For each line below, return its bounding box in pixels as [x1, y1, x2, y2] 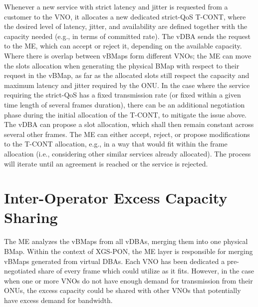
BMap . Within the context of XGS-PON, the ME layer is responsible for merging [4, 246, 253, 256]
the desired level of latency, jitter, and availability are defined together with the [4, 21, 248, 31]
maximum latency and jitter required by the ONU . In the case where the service [4, 79, 250, 90]
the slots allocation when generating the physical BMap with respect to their [4, 60, 240, 70]
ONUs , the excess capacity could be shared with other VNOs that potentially [4, 285, 241, 295]
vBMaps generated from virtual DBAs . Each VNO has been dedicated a [4, 255, 225, 266]
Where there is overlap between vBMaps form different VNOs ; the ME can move [4, 50, 252, 60]
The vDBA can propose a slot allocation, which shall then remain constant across [4, 119, 254, 129]
